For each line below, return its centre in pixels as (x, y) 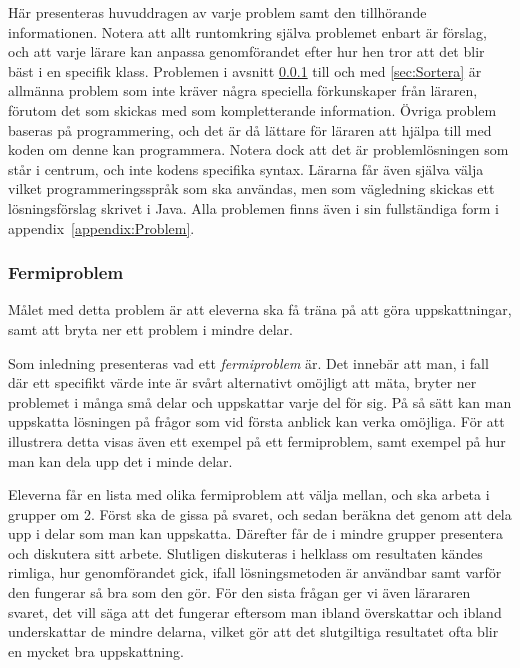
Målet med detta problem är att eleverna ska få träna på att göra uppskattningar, (260, 309)
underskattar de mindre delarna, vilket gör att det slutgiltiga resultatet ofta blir (253, 631)
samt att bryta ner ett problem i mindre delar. (150, 328)
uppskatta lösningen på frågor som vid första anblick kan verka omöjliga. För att (256, 421)
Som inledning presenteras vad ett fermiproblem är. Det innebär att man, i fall (248, 362)
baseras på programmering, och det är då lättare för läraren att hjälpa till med (250, 129)
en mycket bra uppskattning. (96, 650)
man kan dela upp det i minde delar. (120, 460)
